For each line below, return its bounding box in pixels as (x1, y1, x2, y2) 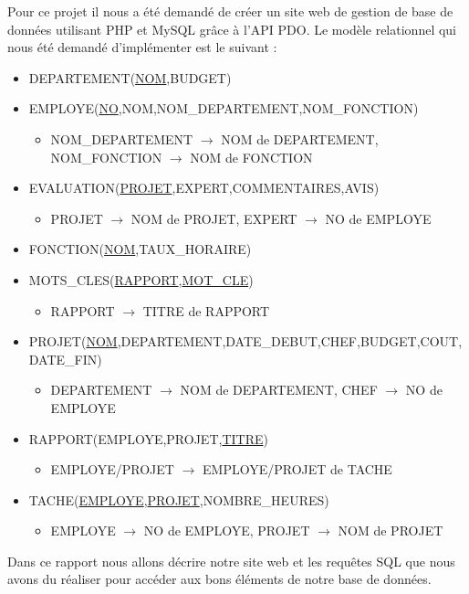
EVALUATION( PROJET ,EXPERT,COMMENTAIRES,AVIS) (28, 178, 380, 197)
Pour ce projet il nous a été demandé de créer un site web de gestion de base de (7, 2, 453, 20)
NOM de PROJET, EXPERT (130, 208, 297, 228)
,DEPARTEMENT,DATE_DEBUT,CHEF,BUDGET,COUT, (117, 332, 463, 351)
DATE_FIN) (28, 349, 102, 368)
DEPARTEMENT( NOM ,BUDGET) (28, 68, 232, 87)
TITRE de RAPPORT (142, 301, 270, 320)
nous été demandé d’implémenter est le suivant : (7, 37, 277, 57)
